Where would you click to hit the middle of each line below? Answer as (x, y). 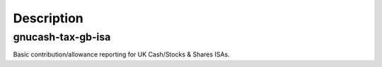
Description (48, 18)
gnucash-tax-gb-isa (62, 37)
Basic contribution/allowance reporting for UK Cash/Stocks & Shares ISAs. (121, 54)
